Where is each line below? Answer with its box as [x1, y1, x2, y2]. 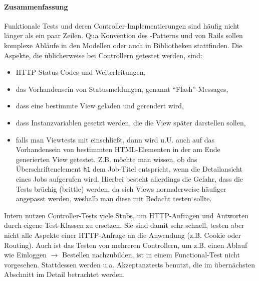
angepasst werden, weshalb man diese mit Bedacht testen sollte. [16, 193, 212, 204]
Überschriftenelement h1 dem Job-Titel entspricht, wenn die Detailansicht [16, 164, 242, 174]
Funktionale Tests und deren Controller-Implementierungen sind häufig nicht [4, 20, 240, 31]
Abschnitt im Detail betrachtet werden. [4, 269, 125, 279]
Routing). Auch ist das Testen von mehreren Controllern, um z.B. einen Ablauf [4, 239, 247, 250]
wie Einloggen [4, 249, 47, 260]
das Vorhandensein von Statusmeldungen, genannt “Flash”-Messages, [16, 83, 228, 94]
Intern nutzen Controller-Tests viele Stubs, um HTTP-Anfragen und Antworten [4, 210, 248, 220]
